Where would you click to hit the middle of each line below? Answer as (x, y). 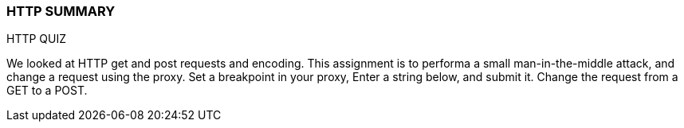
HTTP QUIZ (37, 39)
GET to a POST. (47, 91)
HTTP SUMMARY (61, 11)
